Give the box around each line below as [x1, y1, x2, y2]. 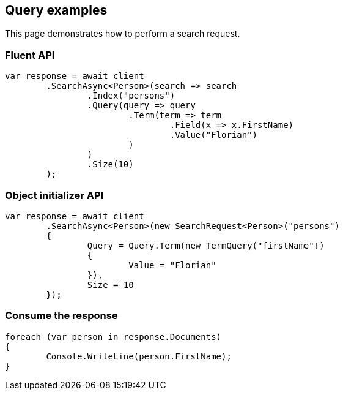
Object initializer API [5, 189, 104, 201]
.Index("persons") [87, 91, 175, 101]
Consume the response [5, 309, 118, 322]
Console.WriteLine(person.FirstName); [46, 351, 232, 361]
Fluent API [5, 48, 55, 61]
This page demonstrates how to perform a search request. [5, 28, 240, 39]
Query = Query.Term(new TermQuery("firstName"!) [87, 240, 325, 250]
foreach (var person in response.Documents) [5, 331, 222, 342]
